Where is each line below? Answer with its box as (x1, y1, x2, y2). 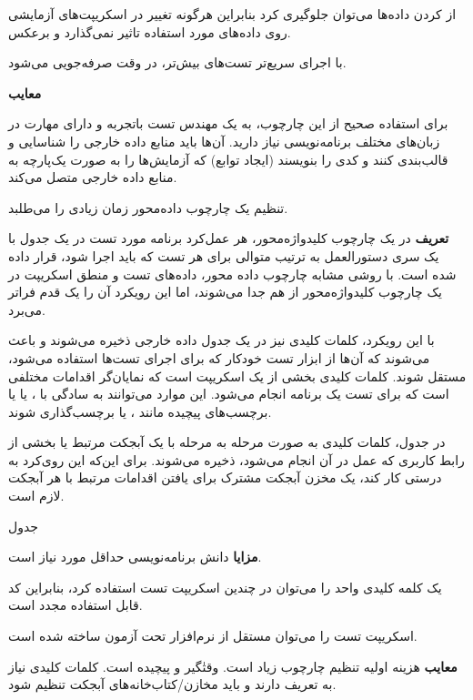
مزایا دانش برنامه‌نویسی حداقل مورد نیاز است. (8, 547, 262, 566)
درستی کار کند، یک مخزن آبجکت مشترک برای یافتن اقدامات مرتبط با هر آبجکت (8, 468, 442, 487)
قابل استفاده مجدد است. (8, 595, 143, 614)
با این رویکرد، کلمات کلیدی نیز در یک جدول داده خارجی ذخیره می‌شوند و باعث (8, 330, 435, 350)
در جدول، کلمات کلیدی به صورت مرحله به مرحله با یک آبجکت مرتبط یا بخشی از (8, 432, 446, 451)
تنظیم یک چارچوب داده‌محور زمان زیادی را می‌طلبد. (8, 198, 288, 217)
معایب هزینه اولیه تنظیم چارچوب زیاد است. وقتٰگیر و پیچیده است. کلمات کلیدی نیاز (8, 656, 458, 675)
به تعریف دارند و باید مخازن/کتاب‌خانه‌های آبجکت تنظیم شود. (8, 675, 337, 694)
